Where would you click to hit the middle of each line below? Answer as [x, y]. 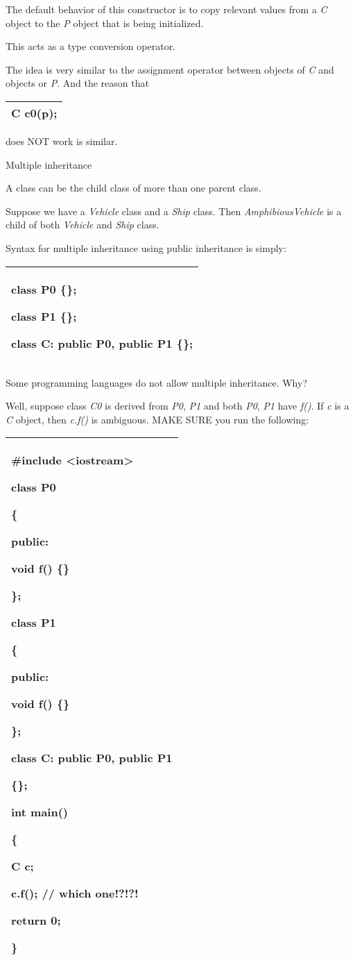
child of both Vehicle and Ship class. [83, 225]
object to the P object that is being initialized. [105, 23]
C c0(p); [34, 112]
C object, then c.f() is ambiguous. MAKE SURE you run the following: [157, 419]
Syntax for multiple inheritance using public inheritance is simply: [146, 247]
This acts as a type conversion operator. [91, 46]
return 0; [36, 920]
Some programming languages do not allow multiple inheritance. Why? [156, 382]
